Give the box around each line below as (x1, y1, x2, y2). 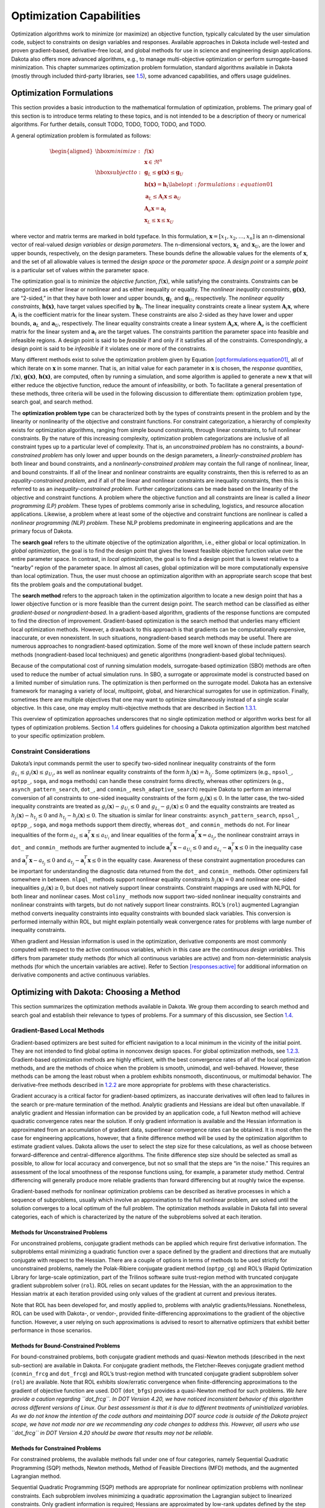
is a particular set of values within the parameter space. (11, 266, 150, 274)
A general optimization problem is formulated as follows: (11, 131, 151, 139)
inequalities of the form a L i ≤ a (11, 831, 88, 841)
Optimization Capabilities (11, 9, 141, 22)
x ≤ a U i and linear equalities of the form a (91, 831, 195, 841)
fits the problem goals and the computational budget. (11, 581, 143, 588)
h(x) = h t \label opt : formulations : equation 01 (144, 181, 274, 189)
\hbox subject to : (95, 169, 141, 176)
